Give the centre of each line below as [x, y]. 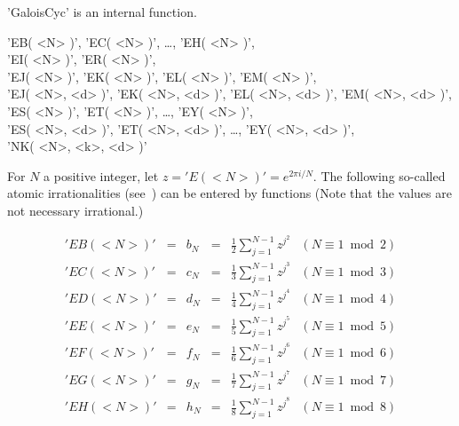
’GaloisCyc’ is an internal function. [102, 12]
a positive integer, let [101, 175]
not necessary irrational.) [75, 210]
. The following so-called [379, 175]
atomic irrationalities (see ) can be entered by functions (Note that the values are [229, 193]
